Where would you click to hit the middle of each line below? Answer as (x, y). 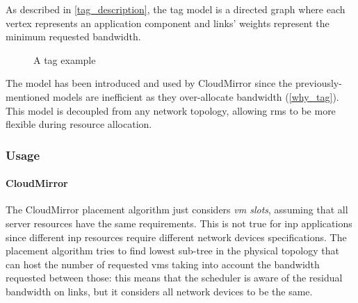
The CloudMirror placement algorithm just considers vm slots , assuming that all (177, 210)
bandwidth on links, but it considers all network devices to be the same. (159, 291)
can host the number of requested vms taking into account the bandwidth (163, 264)
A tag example (65, 59)
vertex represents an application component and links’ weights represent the (168, 23)
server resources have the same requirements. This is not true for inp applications (179, 223)
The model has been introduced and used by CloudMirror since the (149, 83)
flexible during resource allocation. (79, 124)
